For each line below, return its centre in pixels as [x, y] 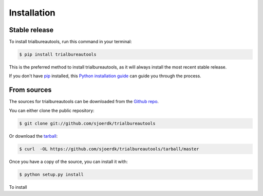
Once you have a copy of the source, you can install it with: [68, 161]
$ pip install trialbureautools [58, 54]
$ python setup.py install [51, 174]
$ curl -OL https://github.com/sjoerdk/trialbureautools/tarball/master [109, 149]
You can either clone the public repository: [52, 110]
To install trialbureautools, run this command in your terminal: [70, 42]
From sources [30, 90]
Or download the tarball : [33, 136]
